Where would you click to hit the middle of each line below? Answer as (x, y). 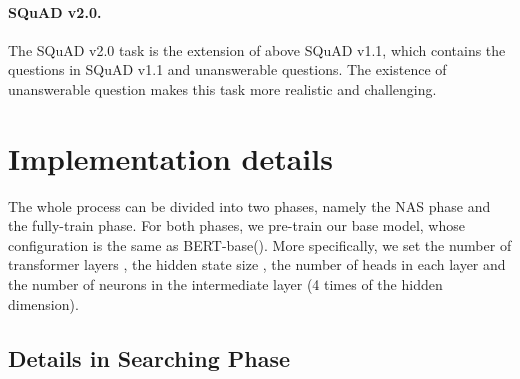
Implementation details (170, 157)
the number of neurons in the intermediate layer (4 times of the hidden (225, 284)
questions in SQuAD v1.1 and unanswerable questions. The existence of (227, 69)
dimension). (43, 303)
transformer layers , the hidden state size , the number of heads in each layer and (257, 264)
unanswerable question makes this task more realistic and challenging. (222, 88)
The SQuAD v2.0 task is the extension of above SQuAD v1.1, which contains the (257, 49)
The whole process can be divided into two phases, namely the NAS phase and (249, 205)
